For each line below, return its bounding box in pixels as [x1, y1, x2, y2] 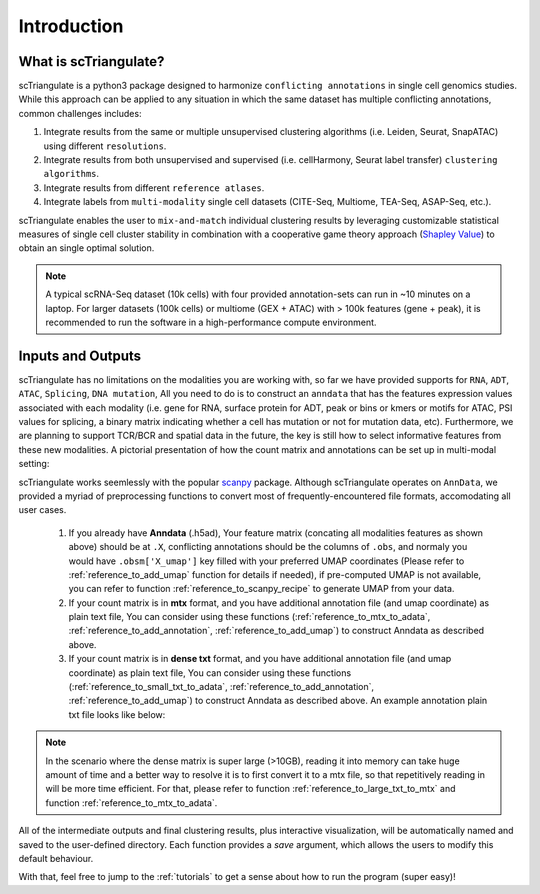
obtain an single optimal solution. [18, 242, 155, 254]
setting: [18, 458, 50, 470]
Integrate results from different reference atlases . [43, 181, 265, 194]
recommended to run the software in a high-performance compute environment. [45, 316, 377, 328]
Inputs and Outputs [18, 347, 142, 364]
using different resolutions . [43, 140, 167, 152]
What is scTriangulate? [18, 53, 165, 70]
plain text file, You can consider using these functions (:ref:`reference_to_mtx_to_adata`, [68, 611, 431, 623]
